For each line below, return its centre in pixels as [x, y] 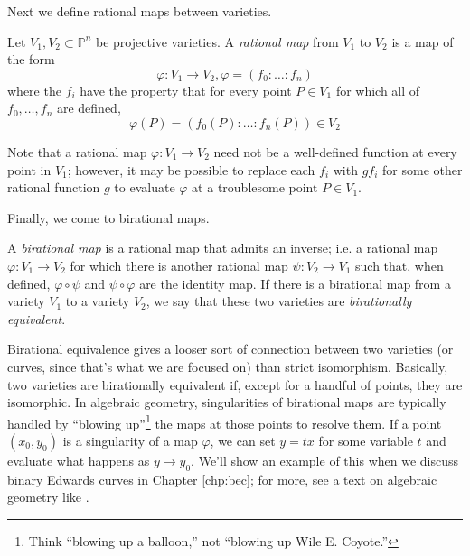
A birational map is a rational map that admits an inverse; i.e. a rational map [223, 248]
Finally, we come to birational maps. [108, 217]
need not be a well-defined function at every [335, 151]
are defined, [89, 108]
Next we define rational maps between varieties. [140, 11]
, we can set [243, 440]
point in [29, 169]
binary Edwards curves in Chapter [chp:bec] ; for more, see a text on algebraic [222, 479]
